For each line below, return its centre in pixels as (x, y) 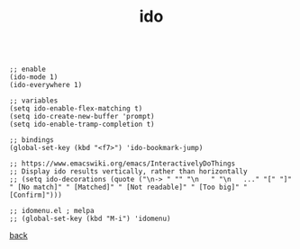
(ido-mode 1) (34, 77)
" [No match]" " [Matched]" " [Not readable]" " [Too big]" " (128, 187)
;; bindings (32, 140)
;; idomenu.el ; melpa (52, 211)
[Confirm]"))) (36, 195)
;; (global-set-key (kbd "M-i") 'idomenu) (90, 219)
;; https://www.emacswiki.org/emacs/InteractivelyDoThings (123, 164)
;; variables (34, 101)
